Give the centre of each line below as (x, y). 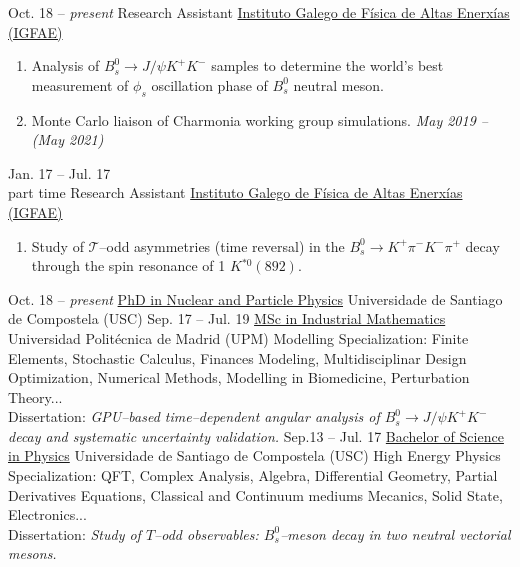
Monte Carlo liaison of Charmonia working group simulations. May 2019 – (259, 119)
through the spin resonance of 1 (128, 265)
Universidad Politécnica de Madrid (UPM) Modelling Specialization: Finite (238, 337)
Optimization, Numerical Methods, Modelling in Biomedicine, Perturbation (239, 377)
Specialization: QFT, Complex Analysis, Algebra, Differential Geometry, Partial (253, 475)
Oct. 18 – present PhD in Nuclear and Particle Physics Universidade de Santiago (255, 298)
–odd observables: (206, 533)
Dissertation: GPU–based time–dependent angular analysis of (194, 416)
